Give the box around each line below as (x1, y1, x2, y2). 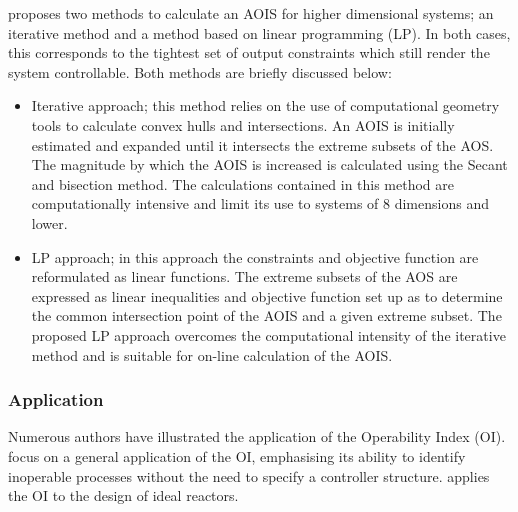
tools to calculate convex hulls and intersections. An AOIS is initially (31, 114, 455, 135)
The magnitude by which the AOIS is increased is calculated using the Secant (31, 154, 508, 175)
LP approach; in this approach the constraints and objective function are (31, 246, 479, 267)
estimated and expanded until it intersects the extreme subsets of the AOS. (31, 134, 494, 155)
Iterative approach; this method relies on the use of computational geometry (31, 95, 500, 116)
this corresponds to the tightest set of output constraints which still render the (8, 42, 490, 63)
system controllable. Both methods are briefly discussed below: (8, 61, 392, 82)
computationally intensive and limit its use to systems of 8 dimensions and (31, 193, 489, 214)
